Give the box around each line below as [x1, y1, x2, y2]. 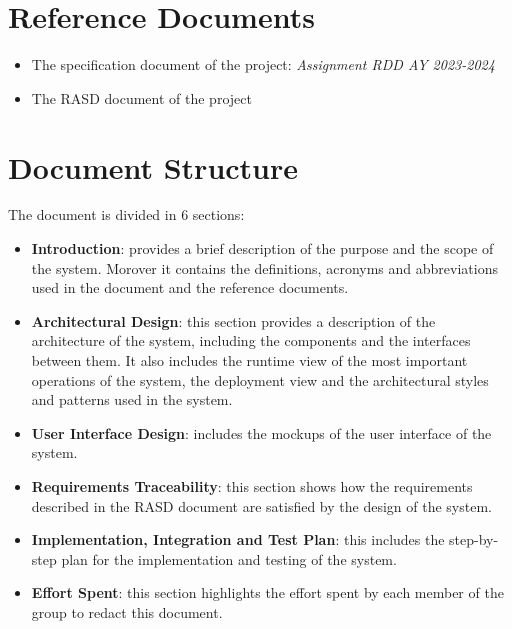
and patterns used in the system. [31, 389, 233, 410]
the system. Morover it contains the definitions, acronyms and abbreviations [31, 257, 498, 278]
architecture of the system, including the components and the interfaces [31, 330, 471, 351]
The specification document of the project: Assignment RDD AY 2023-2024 [31, 54, 495, 75]
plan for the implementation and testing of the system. [61, 548, 397, 569]
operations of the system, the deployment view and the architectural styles [31, 369, 489, 390]
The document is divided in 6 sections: [8, 204, 245, 225]
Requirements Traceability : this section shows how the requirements [31, 475, 473, 496]
